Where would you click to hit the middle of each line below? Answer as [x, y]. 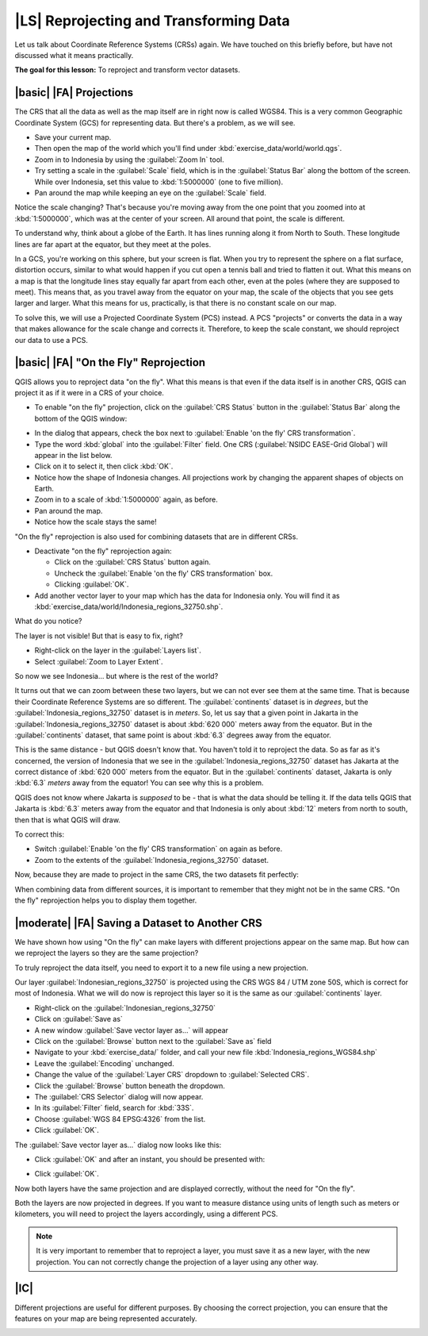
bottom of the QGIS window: [81, 418]
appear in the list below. [73, 455]
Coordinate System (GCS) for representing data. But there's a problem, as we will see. [155, 122]
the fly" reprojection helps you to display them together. [106, 900]
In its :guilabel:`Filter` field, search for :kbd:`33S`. [114, 1108]
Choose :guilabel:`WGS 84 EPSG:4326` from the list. [120, 1118]
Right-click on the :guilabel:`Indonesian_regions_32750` [125, 1007]
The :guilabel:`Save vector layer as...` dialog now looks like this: [118, 1145]
